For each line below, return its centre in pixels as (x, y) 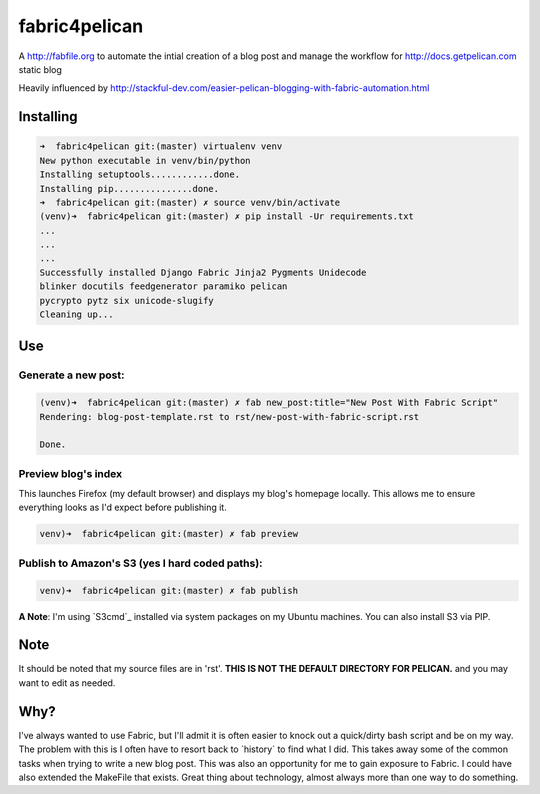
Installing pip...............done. (129, 188)
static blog (40, 69)
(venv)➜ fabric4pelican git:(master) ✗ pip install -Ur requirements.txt (227, 216)
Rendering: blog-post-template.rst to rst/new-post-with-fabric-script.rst (229, 416)
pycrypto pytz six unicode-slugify (126, 300)
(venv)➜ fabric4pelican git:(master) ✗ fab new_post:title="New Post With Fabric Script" (269, 403)
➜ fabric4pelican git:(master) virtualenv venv (161, 146)
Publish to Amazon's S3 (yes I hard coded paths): (141, 563)
